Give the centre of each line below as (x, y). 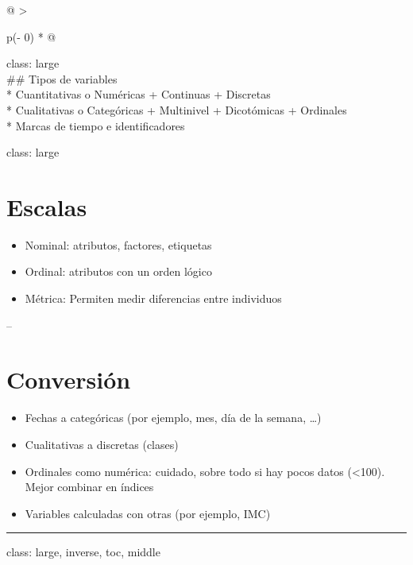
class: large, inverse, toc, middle (83, 552)
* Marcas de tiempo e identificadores (96, 125)
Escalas (47, 206)
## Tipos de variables (62, 78)
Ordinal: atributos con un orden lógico (118, 271)
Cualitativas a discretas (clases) (102, 444)
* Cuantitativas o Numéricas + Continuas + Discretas (139, 94)
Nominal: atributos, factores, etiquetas (118, 244)
